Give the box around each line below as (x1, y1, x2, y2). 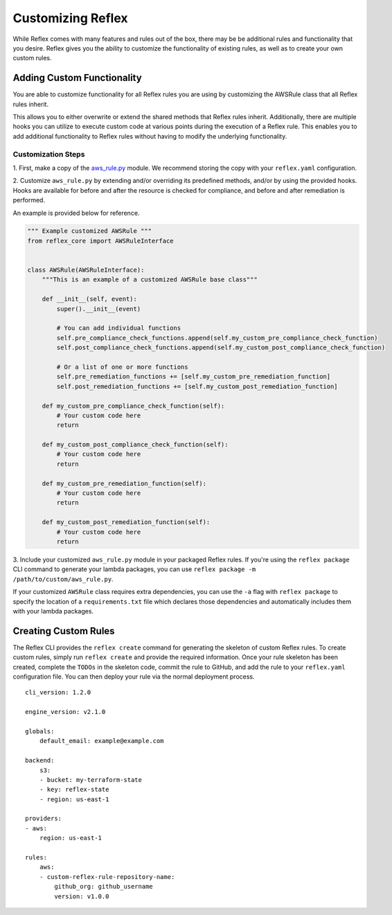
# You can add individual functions (56, 324, 181, 332)
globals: (25, 727, 55, 735)
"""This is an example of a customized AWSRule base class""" (42, 276, 258, 284)
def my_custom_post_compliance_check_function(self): (42, 441, 229, 448)
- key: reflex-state (39, 785, 109, 794)
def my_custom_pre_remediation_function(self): (42, 479, 207, 487)
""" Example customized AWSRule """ (27, 227, 152, 235)
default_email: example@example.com (39, 737, 164, 745)
